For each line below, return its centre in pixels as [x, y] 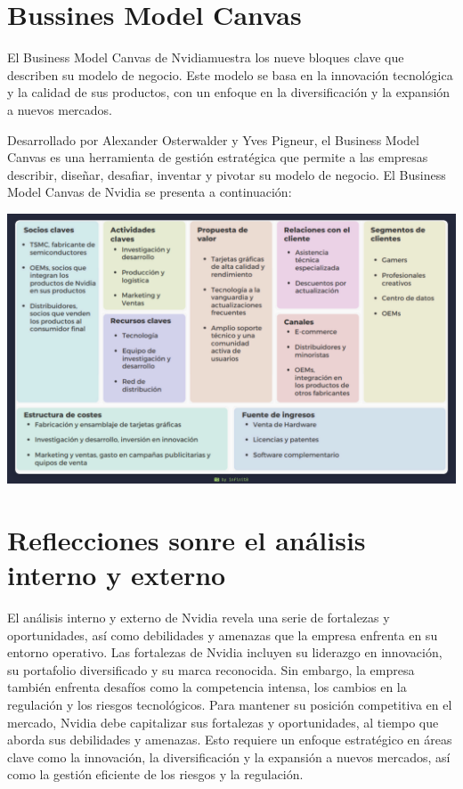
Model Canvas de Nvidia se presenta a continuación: [150, 192]
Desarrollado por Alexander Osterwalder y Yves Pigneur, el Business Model [213, 139]
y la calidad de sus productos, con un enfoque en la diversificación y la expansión [229, 92]
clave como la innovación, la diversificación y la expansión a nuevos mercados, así [229, 756]
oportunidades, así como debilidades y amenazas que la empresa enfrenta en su [223, 634]
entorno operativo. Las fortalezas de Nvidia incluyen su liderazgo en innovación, [225, 652]
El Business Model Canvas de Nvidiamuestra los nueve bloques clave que [206, 57]
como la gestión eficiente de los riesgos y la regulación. [155, 774]
